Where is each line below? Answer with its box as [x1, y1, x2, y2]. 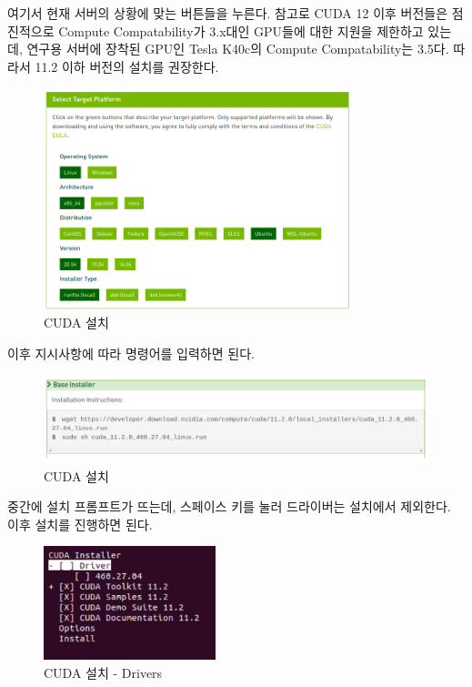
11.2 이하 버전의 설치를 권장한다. [35, 56, 219, 76]
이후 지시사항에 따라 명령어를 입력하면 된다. [7, 343, 255, 362]
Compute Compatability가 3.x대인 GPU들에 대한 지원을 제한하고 [58, 21, 424, 40]
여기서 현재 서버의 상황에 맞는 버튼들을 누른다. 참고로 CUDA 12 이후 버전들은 [7, 4, 448, 22]
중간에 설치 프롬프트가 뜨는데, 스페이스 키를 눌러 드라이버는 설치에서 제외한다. [7, 497, 451, 516]
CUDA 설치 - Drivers [44, 662, 163, 682]
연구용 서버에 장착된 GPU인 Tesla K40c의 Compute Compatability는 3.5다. [26, 39, 449, 58]
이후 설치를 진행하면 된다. [7, 514, 153, 533]
